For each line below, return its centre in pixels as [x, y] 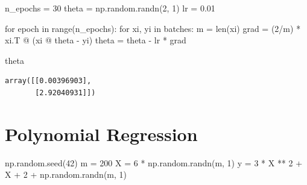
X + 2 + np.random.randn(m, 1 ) [66, 174]
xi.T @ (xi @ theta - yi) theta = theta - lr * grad [96, 40]
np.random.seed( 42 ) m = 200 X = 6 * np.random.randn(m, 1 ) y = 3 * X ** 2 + [154, 162]
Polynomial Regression [101, 133]
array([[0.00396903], [48, 81]
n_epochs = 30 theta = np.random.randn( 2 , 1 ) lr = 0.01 [110, 8]
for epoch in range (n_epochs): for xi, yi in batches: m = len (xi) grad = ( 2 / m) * [153, 28]
